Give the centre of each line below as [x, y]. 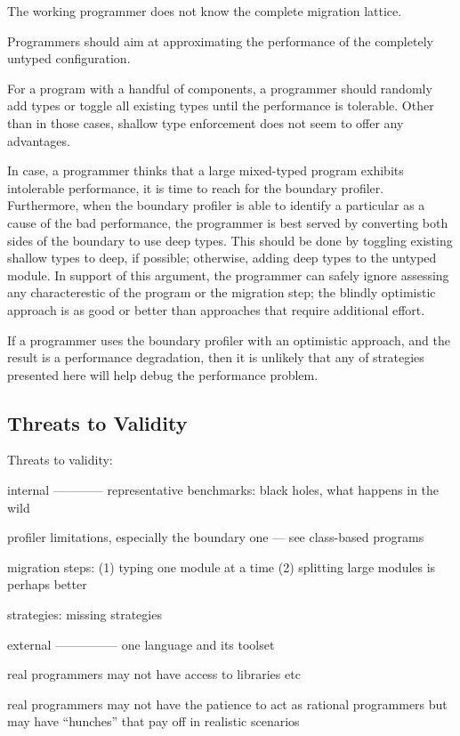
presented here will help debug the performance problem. [163, 374]
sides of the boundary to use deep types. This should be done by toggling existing [230, 240]
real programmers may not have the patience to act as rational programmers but [227, 704]
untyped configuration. [69, 58]
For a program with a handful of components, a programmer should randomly [220, 88]
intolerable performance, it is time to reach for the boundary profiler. [196, 187]
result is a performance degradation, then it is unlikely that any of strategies [216, 357]
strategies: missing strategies [85, 615]
